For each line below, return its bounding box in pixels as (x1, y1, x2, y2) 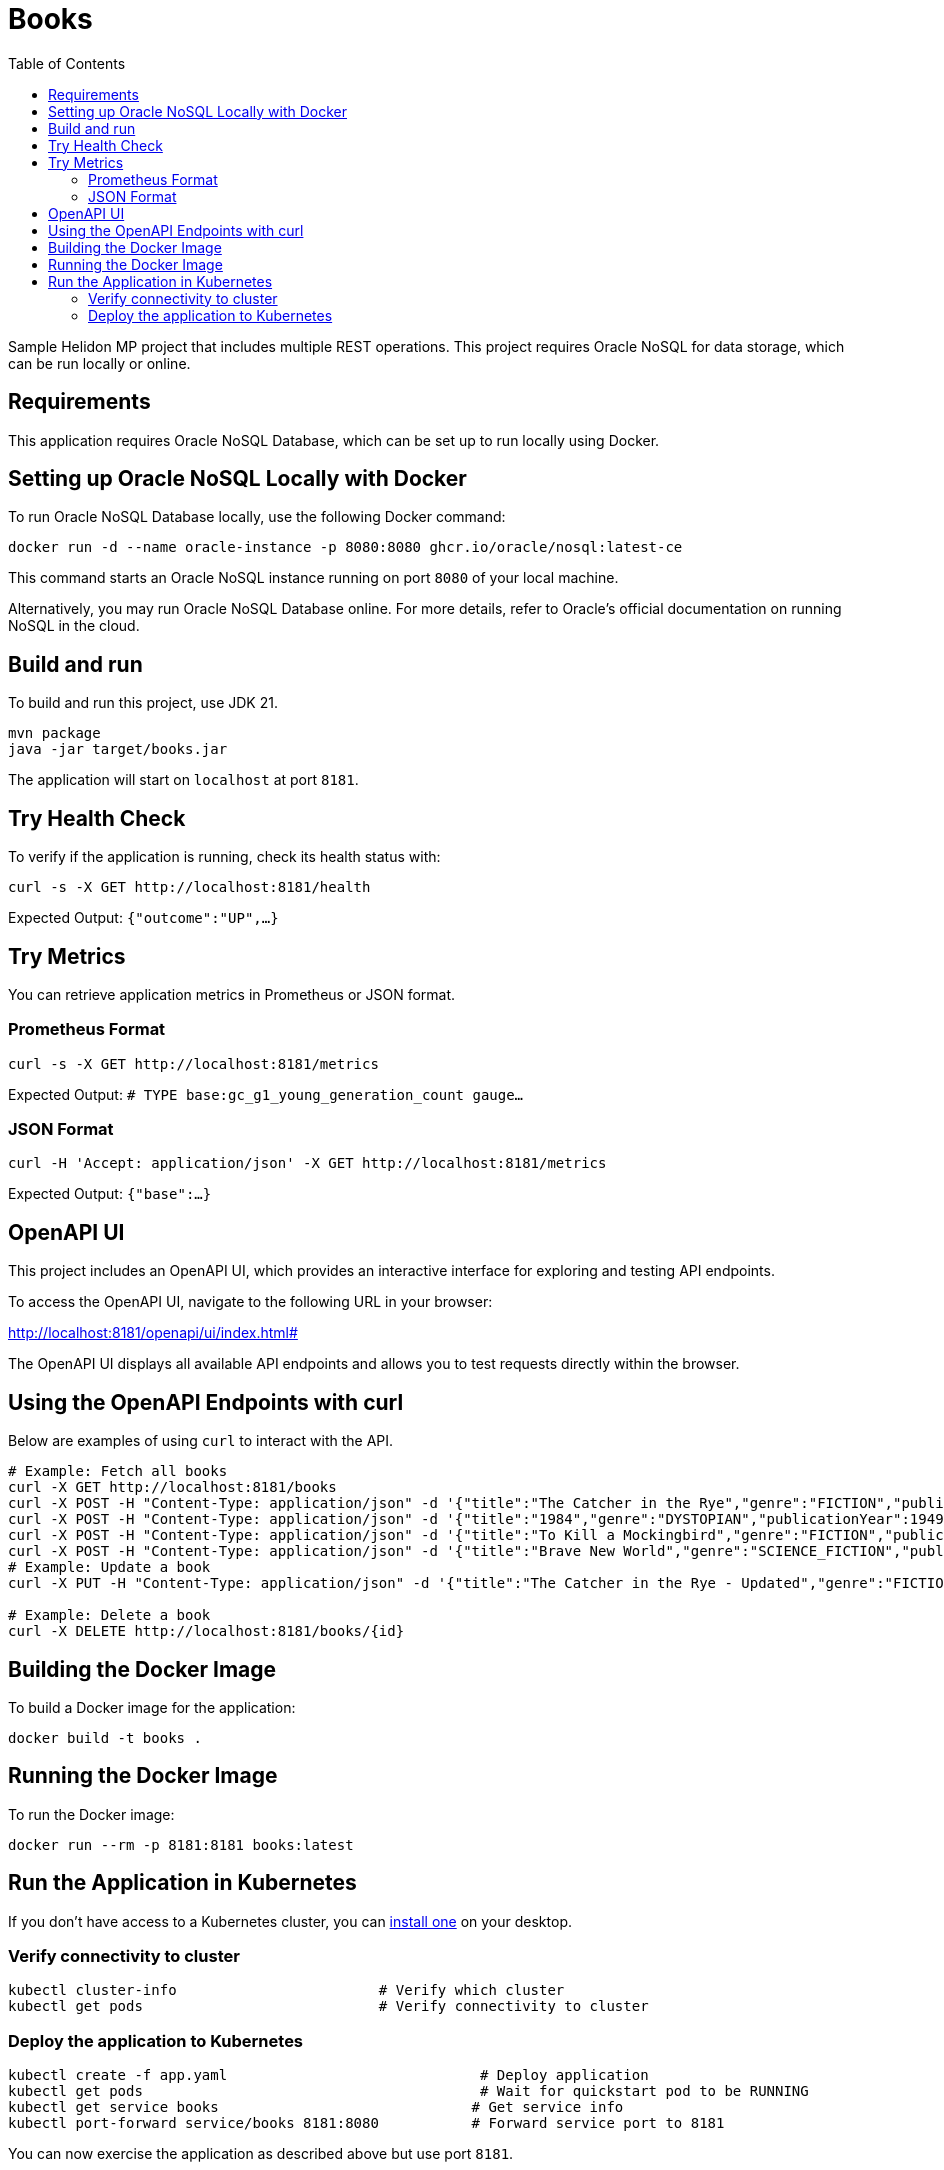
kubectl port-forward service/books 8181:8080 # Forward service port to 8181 (8, 2115, 725, 2132)
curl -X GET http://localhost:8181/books (8, 1479, 337, 1496)
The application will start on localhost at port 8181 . (8, 771, 359, 789)
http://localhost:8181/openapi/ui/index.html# (8, 1324, 298, 1342)
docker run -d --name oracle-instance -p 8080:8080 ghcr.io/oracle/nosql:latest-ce (8, 539, 683, 556)
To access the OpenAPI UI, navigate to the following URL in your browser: (8, 1293, 493, 1311)
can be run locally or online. (8, 354, 191, 372)
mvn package (8, 725, 101, 742)
